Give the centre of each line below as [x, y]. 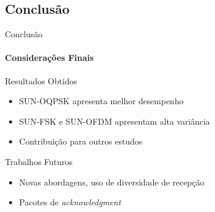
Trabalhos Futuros [39, 161]
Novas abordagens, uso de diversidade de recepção [112, 182]
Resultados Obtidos [41, 80]
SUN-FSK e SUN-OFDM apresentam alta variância [114, 121]
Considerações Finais [50, 58]
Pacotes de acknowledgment [70, 202]
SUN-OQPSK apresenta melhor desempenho [101, 101]
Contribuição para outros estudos [81, 141]
